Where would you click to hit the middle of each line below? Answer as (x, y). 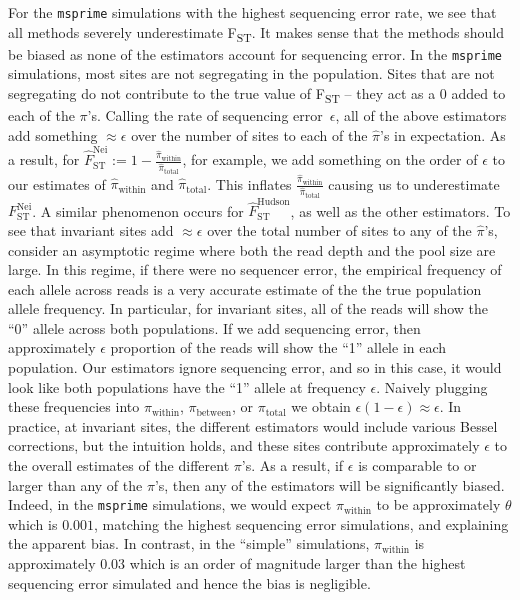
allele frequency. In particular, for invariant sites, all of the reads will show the (248, 308)
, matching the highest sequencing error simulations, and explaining (301, 523)
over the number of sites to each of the (249, 134)
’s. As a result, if (292, 465)
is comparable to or (417, 465)
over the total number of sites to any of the (339, 229)
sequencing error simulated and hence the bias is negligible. (189, 582)
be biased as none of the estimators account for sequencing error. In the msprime (255, 53)
